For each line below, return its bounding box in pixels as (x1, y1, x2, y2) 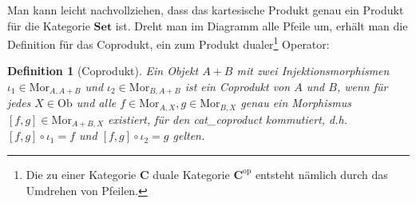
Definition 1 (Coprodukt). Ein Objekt (7, 62, 199, 79)
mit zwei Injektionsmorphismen (236, 62, 390, 79)
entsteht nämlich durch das (255, 165, 388, 182)
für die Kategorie (7, 17, 90, 34)
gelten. (172, 127, 205, 144)
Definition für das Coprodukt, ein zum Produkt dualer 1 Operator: (7, 34, 330, 52)
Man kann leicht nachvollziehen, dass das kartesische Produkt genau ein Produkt (7, 2, 404, 18)
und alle (76, 94, 117, 111)
